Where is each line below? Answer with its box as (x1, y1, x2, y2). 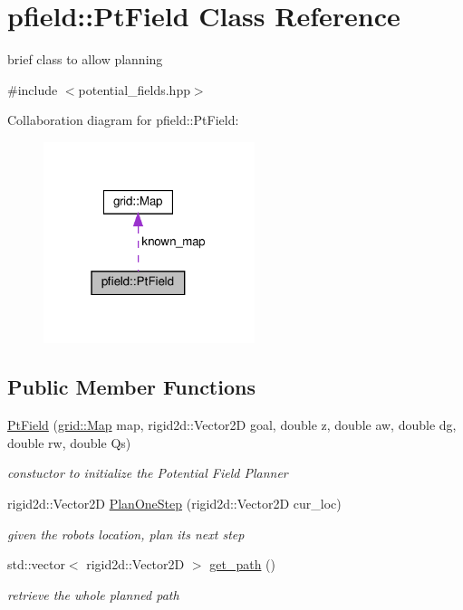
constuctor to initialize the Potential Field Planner (7, 463, 288, 482)
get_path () (209, 555, 275, 574)
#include (7, 80, 58, 99)
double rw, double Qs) (7, 433, 131, 452)
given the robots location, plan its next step (7, 524, 245, 543)
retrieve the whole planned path (7, 585, 179, 604)
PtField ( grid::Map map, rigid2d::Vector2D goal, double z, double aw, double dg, (7, 415, 457, 434)
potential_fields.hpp (78, 80, 190, 99)
